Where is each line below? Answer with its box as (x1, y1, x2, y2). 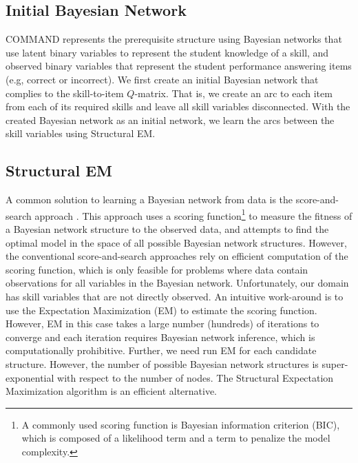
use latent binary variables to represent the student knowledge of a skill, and (6, 45, 329, 59)
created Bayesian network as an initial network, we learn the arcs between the (6, 112, 335, 127)
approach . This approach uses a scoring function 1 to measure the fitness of (34, 206, 352, 223)
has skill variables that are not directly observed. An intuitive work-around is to (6, 289, 344, 303)
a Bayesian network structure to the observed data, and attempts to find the (6, 222, 329, 236)
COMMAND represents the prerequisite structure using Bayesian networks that (6, 32, 342, 46)
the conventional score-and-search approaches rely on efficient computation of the (6, 249, 348, 263)
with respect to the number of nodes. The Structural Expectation (57, 370, 334, 384)
